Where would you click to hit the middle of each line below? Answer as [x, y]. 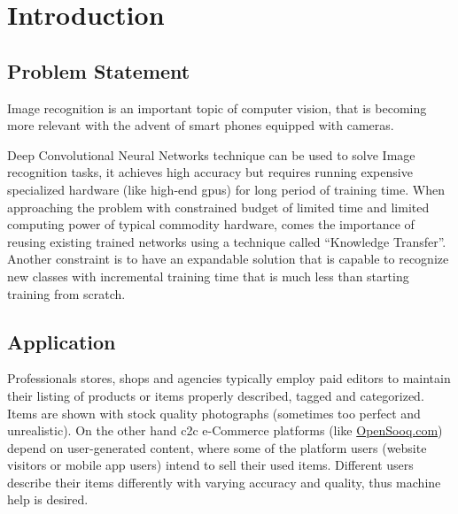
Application [62, 341]
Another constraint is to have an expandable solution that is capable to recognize [228, 259]
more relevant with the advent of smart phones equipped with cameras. [201, 125]
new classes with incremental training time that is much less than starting [208, 276]
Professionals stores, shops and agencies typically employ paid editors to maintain [229, 378]
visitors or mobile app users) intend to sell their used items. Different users [210, 465]
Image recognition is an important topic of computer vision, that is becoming [217, 107]
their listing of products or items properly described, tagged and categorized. [216, 395]
